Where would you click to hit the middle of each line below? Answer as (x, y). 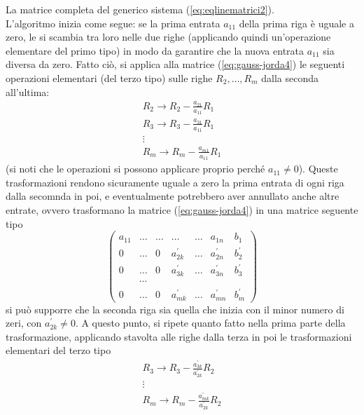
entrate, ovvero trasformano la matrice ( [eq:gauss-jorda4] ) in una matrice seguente (182, 209)
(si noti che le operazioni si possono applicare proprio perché (135, 169)
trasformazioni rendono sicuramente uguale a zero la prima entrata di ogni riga (175, 182)
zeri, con (24, 323)
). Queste (318, 169)
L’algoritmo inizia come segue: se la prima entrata (113, 23)
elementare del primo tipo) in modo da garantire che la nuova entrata (155, 50)
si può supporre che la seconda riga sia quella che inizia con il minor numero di (175, 309)
